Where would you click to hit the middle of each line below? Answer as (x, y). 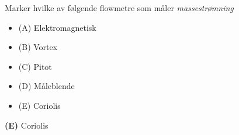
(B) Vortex (38, 47)
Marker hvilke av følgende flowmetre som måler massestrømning (119, 8)
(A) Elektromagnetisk (57, 27)
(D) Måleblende (46, 86)
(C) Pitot (35, 66)
